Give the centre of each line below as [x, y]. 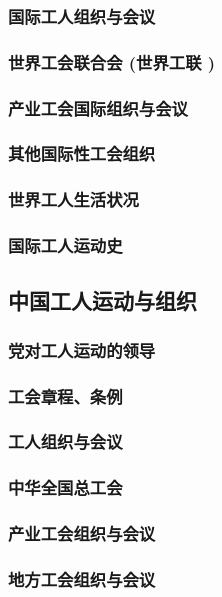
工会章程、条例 [65, 395]
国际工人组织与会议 [82, 15]
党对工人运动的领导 [82, 349]
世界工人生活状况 [73, 199]
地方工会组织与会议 [82, 578]
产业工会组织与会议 [82, 533]
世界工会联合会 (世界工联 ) [112, 61]
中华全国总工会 [65, 487]
